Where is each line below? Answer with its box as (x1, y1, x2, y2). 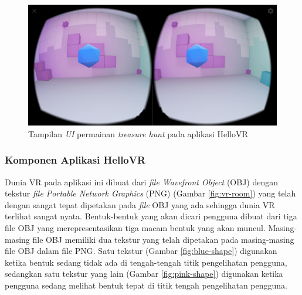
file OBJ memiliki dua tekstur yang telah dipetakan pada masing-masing (32, 233, 294, 245)
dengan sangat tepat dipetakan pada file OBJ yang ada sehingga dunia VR (5, 198, 275, 211)
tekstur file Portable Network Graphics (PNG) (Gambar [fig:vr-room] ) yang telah (5, 187, 296, 199)
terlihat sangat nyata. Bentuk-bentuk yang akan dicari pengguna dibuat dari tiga (5, 210, 297, 222)
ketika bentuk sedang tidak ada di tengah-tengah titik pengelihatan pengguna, (5, 256, 287, 268)
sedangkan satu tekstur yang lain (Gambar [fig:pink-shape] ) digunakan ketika (5, 267, 283, 280)
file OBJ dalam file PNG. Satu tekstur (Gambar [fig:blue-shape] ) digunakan (5, 245, 277, 257)
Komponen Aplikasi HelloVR (5, 152, 146, 167)
